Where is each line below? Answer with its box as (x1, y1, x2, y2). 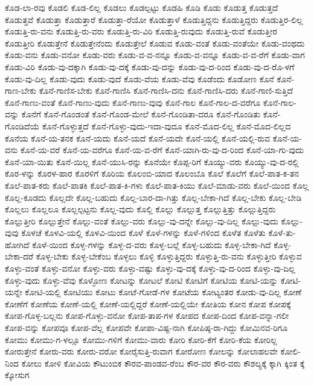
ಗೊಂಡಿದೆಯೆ (5, 119, 40, 132)
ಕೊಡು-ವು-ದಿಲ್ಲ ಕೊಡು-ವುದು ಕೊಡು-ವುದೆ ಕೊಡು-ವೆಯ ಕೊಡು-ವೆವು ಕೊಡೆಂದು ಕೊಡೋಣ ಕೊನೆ (5, 72, 274, 85)
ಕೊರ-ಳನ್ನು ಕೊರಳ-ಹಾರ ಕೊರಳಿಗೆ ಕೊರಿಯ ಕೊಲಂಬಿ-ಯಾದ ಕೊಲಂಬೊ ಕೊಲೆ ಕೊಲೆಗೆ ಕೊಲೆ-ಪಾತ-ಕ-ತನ (5, 167, 300, 180)
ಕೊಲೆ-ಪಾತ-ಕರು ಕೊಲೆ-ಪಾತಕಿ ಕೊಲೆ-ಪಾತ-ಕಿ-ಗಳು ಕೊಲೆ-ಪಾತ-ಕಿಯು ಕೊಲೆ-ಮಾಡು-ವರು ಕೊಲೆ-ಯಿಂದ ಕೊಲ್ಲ (5, 178, 309, 191)
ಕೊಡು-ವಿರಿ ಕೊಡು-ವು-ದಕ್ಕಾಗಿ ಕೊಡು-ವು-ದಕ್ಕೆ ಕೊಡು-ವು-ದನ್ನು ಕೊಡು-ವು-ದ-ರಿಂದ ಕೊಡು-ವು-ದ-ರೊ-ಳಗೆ (5, 60, 295, 73)
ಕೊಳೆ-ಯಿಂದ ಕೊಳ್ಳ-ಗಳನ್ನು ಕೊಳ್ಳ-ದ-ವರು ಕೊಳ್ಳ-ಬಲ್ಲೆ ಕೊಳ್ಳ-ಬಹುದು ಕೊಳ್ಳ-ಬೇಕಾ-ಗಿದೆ (32, 238, 271, 250)
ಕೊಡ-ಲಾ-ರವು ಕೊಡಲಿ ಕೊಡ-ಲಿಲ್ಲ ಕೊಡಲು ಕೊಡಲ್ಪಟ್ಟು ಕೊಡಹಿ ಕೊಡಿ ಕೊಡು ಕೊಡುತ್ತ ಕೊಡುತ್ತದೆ (5, 1, 278, 13)
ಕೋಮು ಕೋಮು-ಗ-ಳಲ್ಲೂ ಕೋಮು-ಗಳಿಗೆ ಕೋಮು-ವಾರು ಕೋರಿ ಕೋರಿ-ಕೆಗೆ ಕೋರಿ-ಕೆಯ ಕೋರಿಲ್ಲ (5, 333, 277, 345)
